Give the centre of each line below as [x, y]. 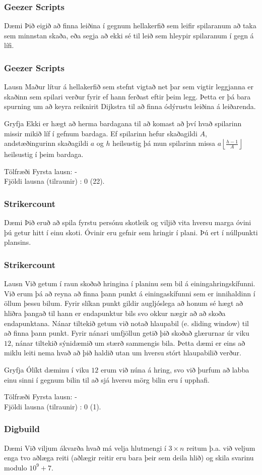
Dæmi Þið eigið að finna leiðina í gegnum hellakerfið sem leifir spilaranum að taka [130, 25]
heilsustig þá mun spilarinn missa [164, 143]
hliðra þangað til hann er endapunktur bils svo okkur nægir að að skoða [115, 313]
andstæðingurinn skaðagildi [46, 143]
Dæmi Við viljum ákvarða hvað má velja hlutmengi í [85, 447]
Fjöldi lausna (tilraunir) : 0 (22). [54, 181]
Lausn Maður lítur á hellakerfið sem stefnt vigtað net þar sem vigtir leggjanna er [129, 87]
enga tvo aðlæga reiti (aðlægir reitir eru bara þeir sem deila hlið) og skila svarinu [129, 458]
